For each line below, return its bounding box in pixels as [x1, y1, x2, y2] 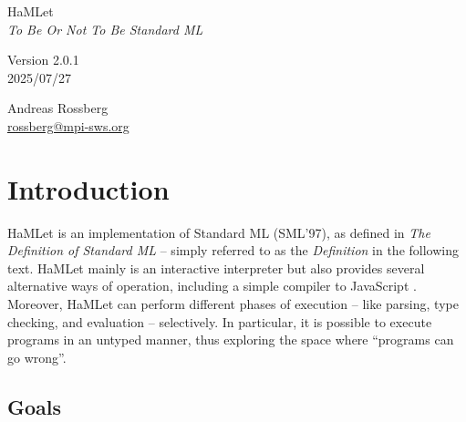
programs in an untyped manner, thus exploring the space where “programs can [7, 330, 454, 349]
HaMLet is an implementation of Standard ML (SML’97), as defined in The [7, 222, 430, 242]
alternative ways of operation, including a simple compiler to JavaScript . [7, 276, 417, 295]
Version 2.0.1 [7, 50, 79, 69]
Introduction [7, 170, 170, 207]
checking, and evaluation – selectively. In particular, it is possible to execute [7, 312, 432, 331]
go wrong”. [7, 347, 67, 366]
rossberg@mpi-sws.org [7, 116, 129, 135]
